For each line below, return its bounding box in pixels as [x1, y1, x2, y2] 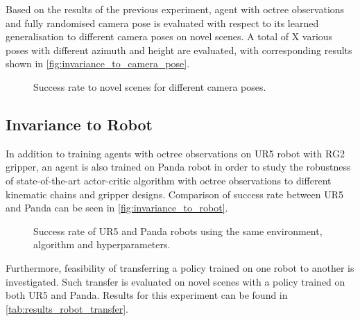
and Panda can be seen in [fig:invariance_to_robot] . [6, 200, 228, 215]
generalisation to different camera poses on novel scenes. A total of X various [6, 29, 333, 44]
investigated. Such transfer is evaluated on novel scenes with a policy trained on [6, 274, 345, 288]
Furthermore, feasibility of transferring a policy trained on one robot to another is [6, 260, 354, 275]
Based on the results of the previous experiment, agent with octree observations [6, 2, 345, 16]
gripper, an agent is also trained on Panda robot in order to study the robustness [6, 159, 351, 174]
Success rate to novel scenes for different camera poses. [33, 79, 266, 94]
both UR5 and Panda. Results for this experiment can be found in [6, 288, 288, 302]
